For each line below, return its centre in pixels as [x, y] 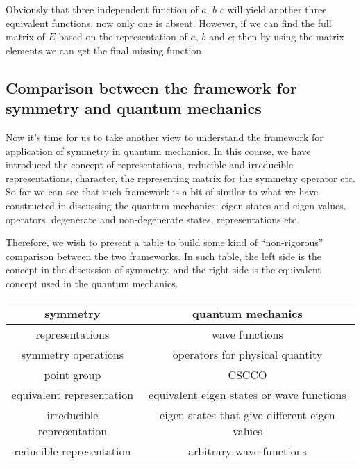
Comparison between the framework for [151, 87]
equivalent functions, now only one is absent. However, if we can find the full [169, 23]
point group [73, 374]
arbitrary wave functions [247, 451]
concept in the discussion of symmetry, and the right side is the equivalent [163, 269]
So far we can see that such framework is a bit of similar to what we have [162, 192]
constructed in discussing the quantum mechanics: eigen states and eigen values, [176, 205]
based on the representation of [123, 37]
